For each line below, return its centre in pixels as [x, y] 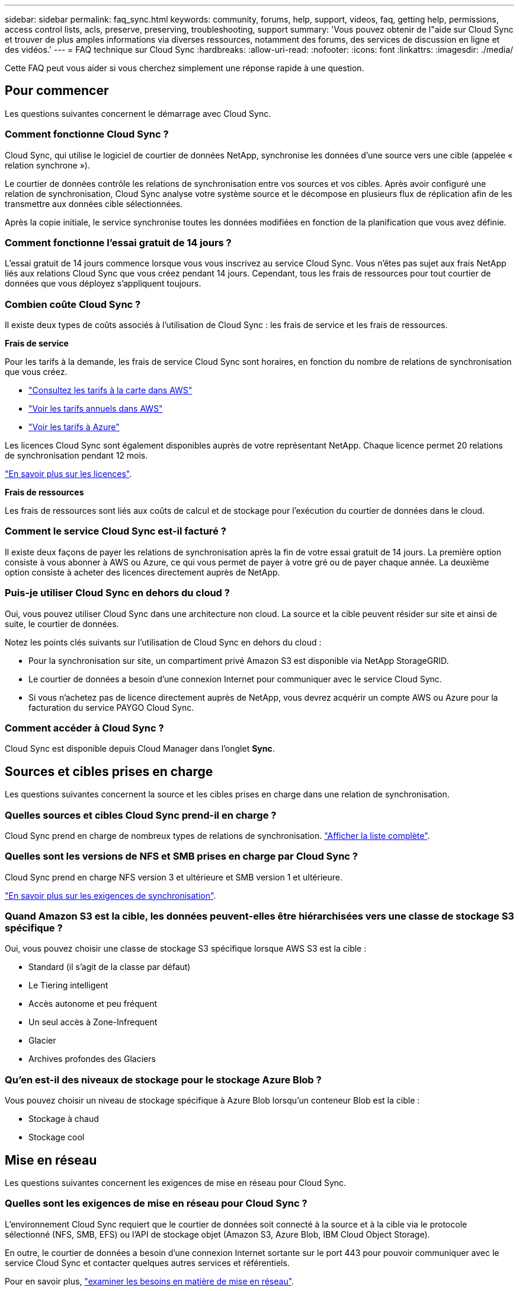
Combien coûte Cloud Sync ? [73, 304]
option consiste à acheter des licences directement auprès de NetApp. [142, 572]
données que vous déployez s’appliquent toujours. [103, 284]
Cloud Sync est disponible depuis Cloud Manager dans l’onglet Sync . [140, 749]
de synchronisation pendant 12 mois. [76, 456]
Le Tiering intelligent [68, 985]
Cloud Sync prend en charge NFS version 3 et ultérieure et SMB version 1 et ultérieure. [174, 877]
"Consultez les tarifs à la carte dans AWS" [110, 390]
